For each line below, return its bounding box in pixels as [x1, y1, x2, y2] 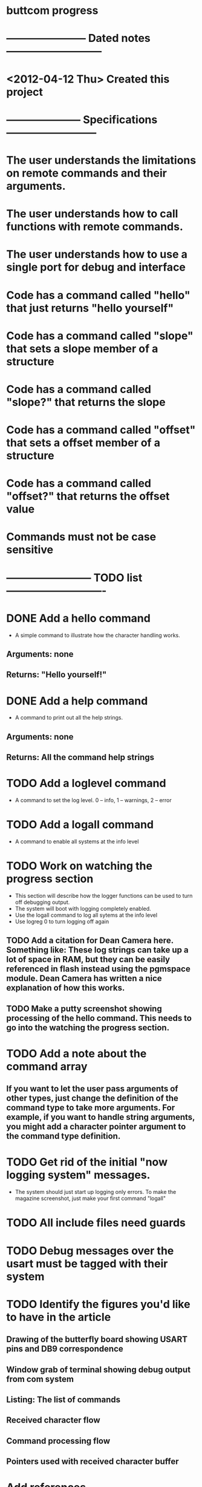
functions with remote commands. [6, 220, 183, 234]
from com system [6, 1374, 74, 1384]
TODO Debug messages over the [6, 1244, 174, 1258]
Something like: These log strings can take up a [6, 945, 189, 956]
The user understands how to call [6, 207, 178, 221]
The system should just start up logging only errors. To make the [15, 1189, 177, 1196]
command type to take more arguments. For [6, 1102, 175, 1113]
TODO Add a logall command [6, 818, 154, 832]
